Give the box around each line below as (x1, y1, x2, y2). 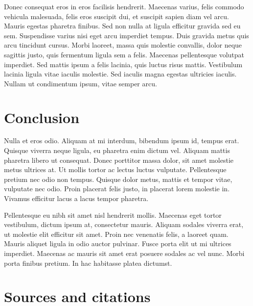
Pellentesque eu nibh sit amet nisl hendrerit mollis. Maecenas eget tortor (4, 209, 222, 220)
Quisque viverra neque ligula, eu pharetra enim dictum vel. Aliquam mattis (4, 145, 230, 155)
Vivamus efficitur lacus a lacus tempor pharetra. (4, 193, 149, 204)
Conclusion (4, 107, 80, 127)
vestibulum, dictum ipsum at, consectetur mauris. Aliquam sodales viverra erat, (4, 219, 244, 229)
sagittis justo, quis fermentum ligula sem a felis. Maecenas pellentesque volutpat (4, 49, 245, 59)
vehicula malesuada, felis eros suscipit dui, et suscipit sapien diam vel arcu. (4, 11, 229, 21)
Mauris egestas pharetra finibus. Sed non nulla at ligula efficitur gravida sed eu (4, 21, 241, 31)
